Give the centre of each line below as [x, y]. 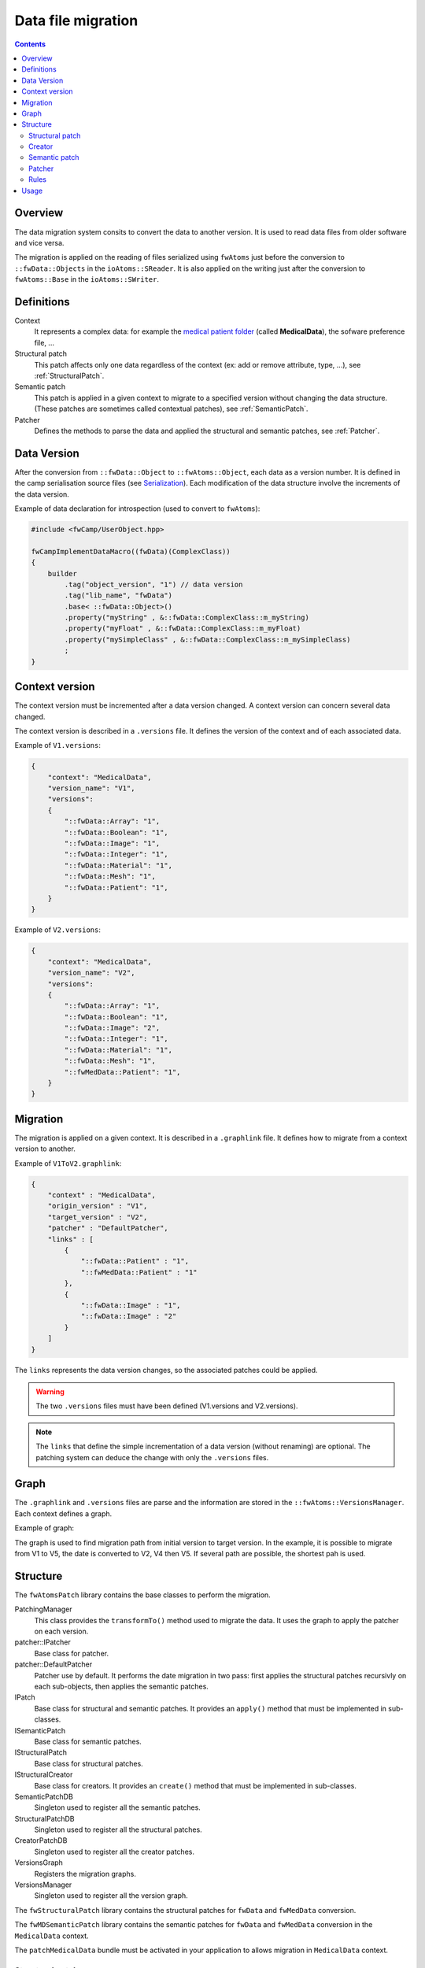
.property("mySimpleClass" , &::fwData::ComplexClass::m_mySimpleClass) [207, 639]
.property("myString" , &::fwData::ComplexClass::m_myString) [187, 618]
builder [63, 573]
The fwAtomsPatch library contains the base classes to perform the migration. [142, 1595]
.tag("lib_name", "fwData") [118, 596]
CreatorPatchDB [41, 1840]
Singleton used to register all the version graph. [111, 1896]
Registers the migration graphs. [85, 1874]
